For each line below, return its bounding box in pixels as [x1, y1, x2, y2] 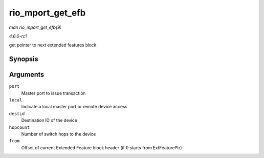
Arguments [9, 71, 44, 79]
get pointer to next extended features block [9, 42, 97, 48]
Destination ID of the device [21, 118, 78, 123]
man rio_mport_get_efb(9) [9, 24, 62, 30]
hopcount [9, 124, 30, 130]
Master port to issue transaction [21, 90, 86, 96]
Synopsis [9, 55, 39, 63]
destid [9, 111, 25, 117]
